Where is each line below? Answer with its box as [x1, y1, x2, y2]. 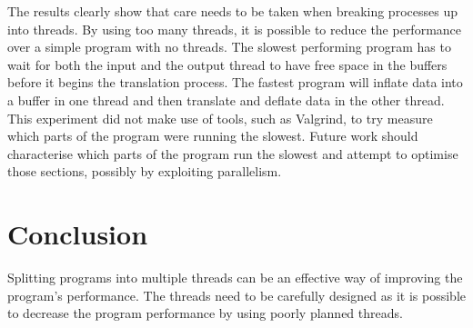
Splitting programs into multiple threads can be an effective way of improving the [7, 268, 463, 287]
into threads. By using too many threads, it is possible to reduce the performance [7, 19, 462, 38]
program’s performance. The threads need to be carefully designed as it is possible [7, 285, 466, 304]
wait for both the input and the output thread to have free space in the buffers [7, 55, 448, 74]
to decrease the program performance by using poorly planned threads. [7, 303, 403, 323]
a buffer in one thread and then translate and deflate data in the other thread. [7, 90, 445, 109]
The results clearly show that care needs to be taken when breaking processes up [7, 2, 458, 20]
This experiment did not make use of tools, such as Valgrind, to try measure [7, 108, 433, 127]
